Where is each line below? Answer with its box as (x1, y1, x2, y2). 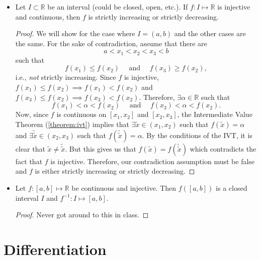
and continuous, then (15, 11, 80, 22)
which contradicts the (190, 143, 256, 154)
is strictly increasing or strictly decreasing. (88, 11, 219, 22)
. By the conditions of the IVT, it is (142, 129, 252, 140)
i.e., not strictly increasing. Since (15, 72, 116, 82)
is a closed (216, 182, 247, 193)
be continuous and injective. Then (71, 182, 177, 193)
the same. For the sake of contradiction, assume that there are (15, 38, 207, 48)
